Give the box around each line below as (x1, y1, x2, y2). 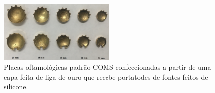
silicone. (4, 81, 28, 92)
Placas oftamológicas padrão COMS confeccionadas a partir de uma (4, 62, 211, 72)
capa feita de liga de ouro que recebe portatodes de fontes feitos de (4, 71, 208, 82)
